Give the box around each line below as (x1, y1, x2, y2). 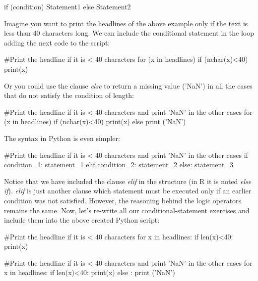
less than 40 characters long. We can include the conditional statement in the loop (4, 28, 254, 38)
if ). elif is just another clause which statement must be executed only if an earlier (4, 186, 252, 196)
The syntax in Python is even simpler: (4, 133, 120, 143)
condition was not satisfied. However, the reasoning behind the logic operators (4, 195, 242, 205)
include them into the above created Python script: (4, 215, 160, 225)
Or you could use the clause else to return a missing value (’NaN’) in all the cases (4, 80, 253, 91)
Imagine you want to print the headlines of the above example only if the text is (4, 18, 248, 28)
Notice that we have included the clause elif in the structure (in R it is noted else (4, 176, 252, 186)
